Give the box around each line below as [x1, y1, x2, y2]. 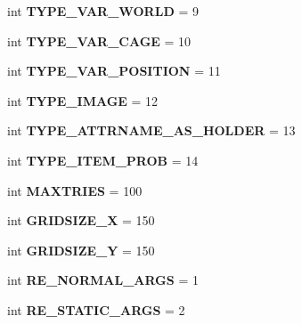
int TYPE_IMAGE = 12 [7, 91, 159, 109]
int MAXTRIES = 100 [7, 181, 143, 199]
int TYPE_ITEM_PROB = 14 [7, 150, 199, 169]
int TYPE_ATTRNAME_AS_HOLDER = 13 [7, 121, 296, 140]
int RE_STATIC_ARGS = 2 [7, 300, 185, 319]
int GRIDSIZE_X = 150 [7, 211, 155, 230]
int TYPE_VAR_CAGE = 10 [7, 31, 192, 50]
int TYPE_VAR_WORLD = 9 [7, 2, 199, 20]
